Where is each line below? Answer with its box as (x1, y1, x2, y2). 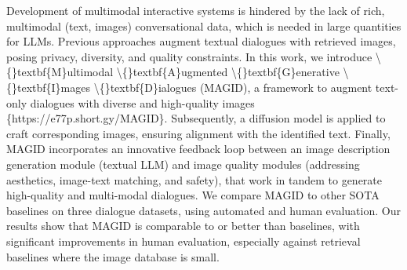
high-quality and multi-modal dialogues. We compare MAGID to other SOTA (6, 187, 380, 203)
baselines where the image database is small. (6, 248, 220, 265)
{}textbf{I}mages (6, 78, 91, 95)
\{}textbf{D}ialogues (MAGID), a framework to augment (93, 78, 372, 95)
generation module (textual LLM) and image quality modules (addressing (6, 155, 360, 172)
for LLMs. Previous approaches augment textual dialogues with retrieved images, (6, 33, 396, 49)
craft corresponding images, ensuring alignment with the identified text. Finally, (6, 125, 391, 141)
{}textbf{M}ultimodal (6, 64, 114, 80)
